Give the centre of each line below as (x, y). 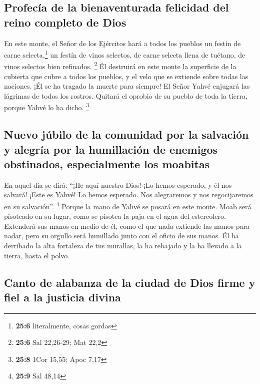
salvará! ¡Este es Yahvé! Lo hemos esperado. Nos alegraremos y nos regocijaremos (129, 195)
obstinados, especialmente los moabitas (107, 163)
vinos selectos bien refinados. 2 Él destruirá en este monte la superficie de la (120, 66)
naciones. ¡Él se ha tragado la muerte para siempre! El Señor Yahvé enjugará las (127, 86)
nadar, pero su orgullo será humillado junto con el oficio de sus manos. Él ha (121, 236)
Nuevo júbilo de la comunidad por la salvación (126, 134)
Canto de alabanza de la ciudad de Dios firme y (130, 282)
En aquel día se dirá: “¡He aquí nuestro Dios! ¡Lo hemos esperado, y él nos (118, 184)
